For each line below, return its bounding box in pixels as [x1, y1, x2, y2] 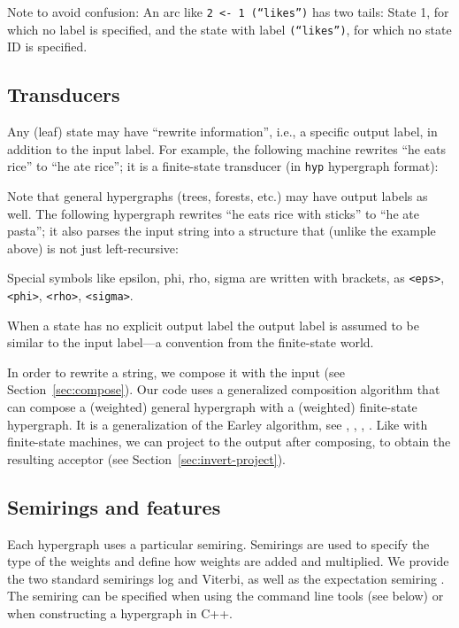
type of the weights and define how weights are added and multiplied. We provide [7, 552, 449, 570]
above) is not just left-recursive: [7, 238, 179, 257]
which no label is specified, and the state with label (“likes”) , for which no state [7, 19, 452, 38]
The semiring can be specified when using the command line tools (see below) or [7, 586, 444, 605]
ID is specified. [7, 37, 88, 56]
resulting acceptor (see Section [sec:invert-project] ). [7, 449, 286, 468]
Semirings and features [7, 492, 221, 520]
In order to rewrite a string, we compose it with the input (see [7, 362, 345, 381]
